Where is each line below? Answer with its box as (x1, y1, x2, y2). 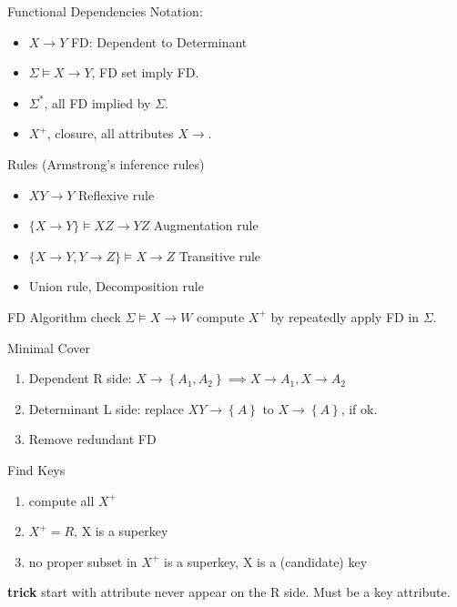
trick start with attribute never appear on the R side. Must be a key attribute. (7, 582, 451, 602)
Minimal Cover (7, 338, 91, 357)
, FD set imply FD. (91, 63, 199, 82)
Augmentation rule (153, 216, 259, 235)
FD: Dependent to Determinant (70, 32, 248, 51)
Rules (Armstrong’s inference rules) (7, 154, 205, 173)
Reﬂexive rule (78, 185, 155, 204)
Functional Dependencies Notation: (7, 2, 203, 20)
